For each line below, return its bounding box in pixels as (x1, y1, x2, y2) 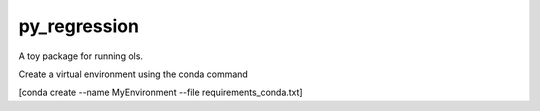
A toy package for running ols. (18, 50, 144, 62)
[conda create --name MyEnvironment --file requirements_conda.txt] (18, 86, 304, 99)
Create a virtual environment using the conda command (18, 68, 249, 80)
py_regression (18, 15, 140, 37)
